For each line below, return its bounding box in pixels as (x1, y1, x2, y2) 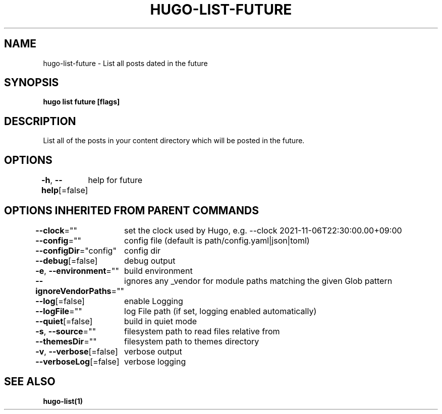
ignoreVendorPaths (35, 285, 112, 296)
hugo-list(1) (43, 396, 83, 405)
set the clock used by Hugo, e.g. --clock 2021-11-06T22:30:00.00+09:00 (124, 225, 402, 235)
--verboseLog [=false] (35, 356, 120, 367)
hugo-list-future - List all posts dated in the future (43, 58, 208, 68)
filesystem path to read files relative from (124, 326, 280, 336)
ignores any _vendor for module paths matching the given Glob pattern (124, 275, 393, 286)
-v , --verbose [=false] (35, 346, 118, 357)
